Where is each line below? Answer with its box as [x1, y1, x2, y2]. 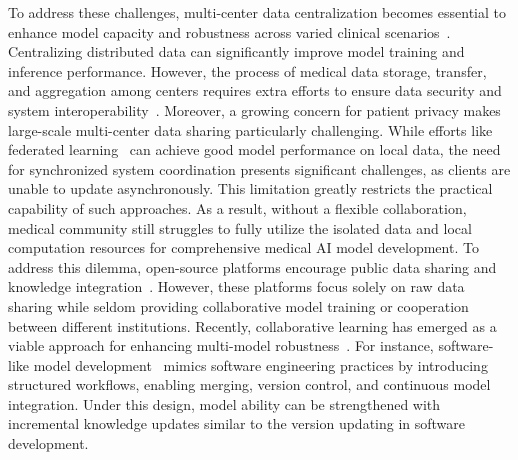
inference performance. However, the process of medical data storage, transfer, [8, 60, 487, 81]
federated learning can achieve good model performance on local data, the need [8, 139, 501, 160]
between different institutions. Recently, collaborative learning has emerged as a [8, 315, 497, 336]
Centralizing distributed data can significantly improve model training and [8, 41, 465, 62]
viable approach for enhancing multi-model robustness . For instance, [8, 335, 434, 356]
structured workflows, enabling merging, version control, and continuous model [8, 374, 491, 395]
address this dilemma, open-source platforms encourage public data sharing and [8, 256, 497, 277]
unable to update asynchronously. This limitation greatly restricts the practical [8, 178, 493, 199]
